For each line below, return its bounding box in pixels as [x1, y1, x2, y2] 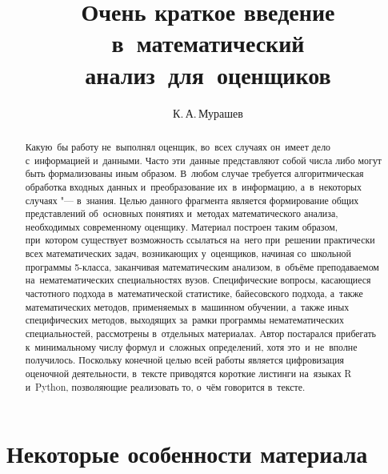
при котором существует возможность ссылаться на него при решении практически [25, 233, 375, 247]
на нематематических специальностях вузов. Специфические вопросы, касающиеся [25, 273, 371, 287]
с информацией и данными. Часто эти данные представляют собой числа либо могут [25, 153, 382, 167]
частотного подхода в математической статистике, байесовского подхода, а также [25, 287, 363, 300]
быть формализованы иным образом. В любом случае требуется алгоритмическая [25, 167, 364, 180]
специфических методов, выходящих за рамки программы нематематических [25, 313, 344, 327]
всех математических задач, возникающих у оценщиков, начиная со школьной [25, 247, 351, 260]
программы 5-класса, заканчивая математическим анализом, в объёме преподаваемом [25, 259, 379, 273]
